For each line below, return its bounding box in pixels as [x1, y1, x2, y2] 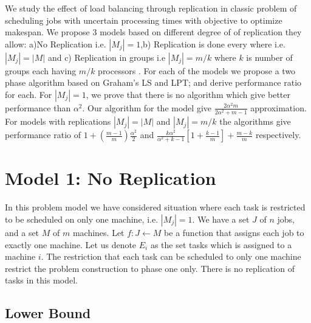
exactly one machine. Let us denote [5, 238, 137, 251]
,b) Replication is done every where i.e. [140, 37, 285, 50]
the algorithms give [219, 115, 291, 128]
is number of [246, 50, 293, 63]
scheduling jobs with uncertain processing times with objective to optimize [5, 13, 282, 26]
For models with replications [5, 115, 111, 128]
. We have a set [192, 212, 250, 225]
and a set [5, 226, 39, 238]
